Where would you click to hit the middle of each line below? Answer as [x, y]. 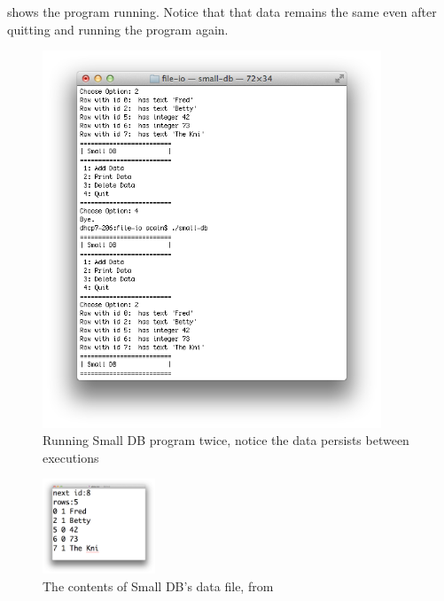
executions [71, 457]
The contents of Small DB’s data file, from [158, 585]
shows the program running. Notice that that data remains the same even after [222, 12]
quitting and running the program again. [118, 29]
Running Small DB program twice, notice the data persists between [226, 440]
